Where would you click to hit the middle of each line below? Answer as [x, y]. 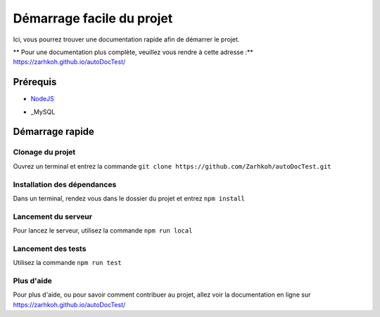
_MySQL [43, 112]
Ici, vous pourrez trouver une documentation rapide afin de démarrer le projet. [126, 39]
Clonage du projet [44, 153]
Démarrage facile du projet [93, 18]
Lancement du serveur [53, 216]
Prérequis [35, 82]
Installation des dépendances [65, 184]
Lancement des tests [50, 248]
